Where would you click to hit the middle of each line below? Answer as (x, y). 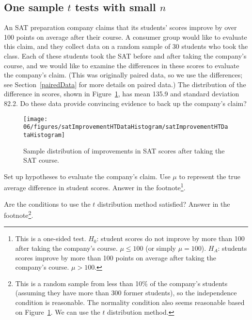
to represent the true (210, 176)
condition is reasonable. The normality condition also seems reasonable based (130, 302)
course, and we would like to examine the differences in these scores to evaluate (122, 65)
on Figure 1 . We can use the (58, 312)
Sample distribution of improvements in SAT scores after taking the (124, 150)
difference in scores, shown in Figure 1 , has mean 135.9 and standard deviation (122, 94)
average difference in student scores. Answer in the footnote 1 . (95, 187)
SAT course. (41, 160)
